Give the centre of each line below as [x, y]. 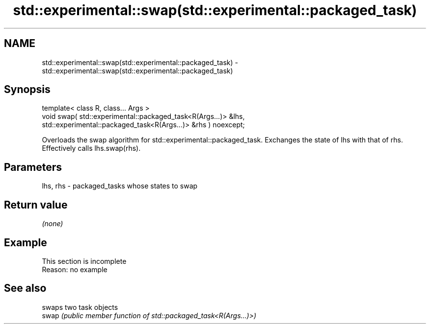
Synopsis [27, 90]
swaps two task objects [80, 307]
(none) [53, 224]
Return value [36, 205]
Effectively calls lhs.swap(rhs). [91, 148]
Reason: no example [75, 269]
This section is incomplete [84, 261]
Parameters [33, 167]
